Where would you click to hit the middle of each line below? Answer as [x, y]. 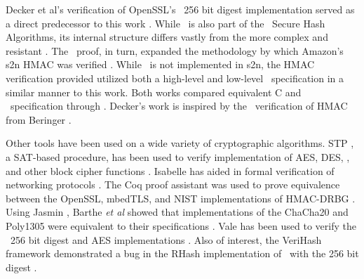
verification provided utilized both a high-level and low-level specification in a [175, 78]
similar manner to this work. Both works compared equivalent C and [154, 92]
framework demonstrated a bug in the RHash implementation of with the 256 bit [182, 253]
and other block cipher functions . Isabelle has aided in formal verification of [170, 170]
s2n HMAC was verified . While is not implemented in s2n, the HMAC [160, 64]
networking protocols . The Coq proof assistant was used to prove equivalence [173, 184]
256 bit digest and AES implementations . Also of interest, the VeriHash [166, 239]
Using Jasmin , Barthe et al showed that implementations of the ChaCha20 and [177, 212]
